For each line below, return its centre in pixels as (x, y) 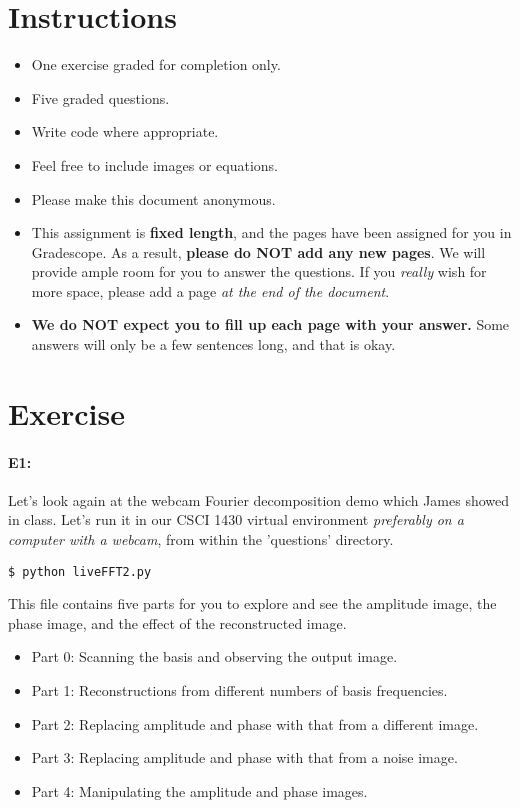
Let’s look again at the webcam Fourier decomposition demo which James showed (259, 499)
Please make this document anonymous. (153, 198)
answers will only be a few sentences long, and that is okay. (213, 344)
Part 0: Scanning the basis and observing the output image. (214, 656)
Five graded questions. (100, 97)
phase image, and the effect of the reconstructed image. (177, 622)
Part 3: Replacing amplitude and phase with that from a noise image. (244, 757)
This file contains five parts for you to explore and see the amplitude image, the (252, 603)
